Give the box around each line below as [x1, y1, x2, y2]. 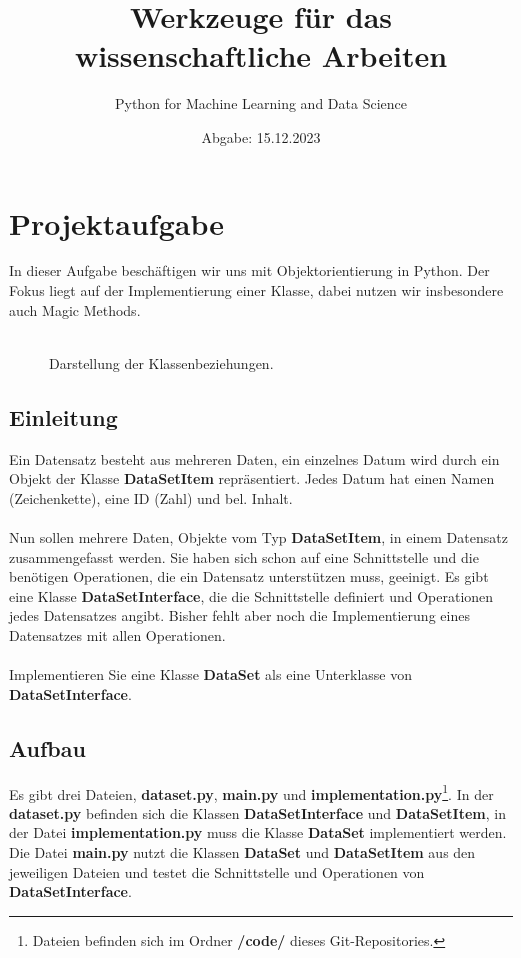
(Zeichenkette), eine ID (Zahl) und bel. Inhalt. [9, 487, 293, 508]
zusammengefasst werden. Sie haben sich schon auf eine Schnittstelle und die [9, 546, 479, 567]
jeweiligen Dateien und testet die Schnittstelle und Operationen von [9, 861, 425, 882]
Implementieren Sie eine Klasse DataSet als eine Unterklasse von [9, 664, 412, 685]
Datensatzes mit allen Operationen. [9, 624, 226, 645]
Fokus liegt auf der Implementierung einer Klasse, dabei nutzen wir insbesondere [9, 280, 504, 301]
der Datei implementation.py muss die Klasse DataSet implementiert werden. [9, 822, 507, 843]
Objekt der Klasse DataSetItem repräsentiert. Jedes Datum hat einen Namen [9, 468, 495, 489]
